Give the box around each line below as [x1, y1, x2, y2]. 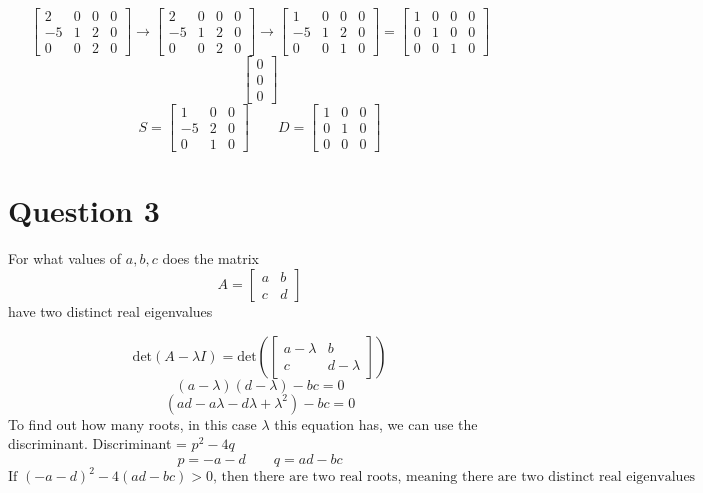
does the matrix [162, 248, 259, 269]
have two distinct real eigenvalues [8, 301, 213, 321]
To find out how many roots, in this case [8, 413, 257, 434]
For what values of [8, 248, 122, 269]
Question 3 [8, 190, 160, 231]
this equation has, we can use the [274, 413, 478, 434]
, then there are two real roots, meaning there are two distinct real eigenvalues [213, 470, 696, 485]
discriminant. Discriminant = [8, 433, 187, 454]
